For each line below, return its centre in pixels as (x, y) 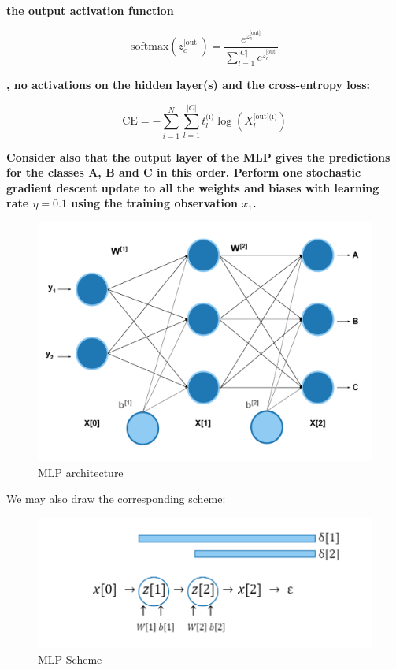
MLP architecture (81, 472)
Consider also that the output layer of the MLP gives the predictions (198, 156)
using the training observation (154, 203)
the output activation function (90, 10)
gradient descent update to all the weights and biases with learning (193, 187)
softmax (150, 47)
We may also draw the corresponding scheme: (116, 499)
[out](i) (265, 116)
